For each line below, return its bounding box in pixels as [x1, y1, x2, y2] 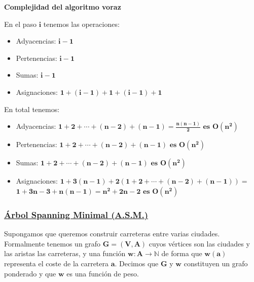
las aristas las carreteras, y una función [4, 248, 126, 259]
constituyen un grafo [184, 258, 248, 269]
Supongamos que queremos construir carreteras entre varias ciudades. [4, 228, 220, 239]
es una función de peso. [66, 268, 139, 278]
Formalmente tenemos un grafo [4, 238, 101, 249]
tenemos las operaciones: [43, 18, 120, 29]
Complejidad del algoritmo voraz [4, 2, 121, 12]
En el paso [4, 18, 37, 29]
